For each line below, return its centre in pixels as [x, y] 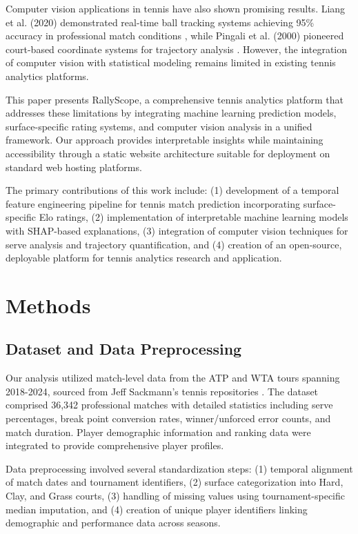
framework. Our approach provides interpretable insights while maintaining [165, 140]
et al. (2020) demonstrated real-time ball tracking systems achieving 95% [160, 22]
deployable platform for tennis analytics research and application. [144, 258]
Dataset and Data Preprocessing [124, 349]
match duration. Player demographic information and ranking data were [158, 432]
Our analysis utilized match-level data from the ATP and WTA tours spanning [173, 378]
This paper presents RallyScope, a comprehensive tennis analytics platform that [175, 99]
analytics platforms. [47, 76]
